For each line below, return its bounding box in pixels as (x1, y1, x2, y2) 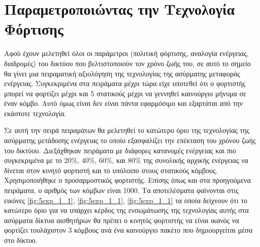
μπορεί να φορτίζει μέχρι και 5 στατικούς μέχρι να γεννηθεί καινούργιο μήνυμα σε (4, 88, 246, 98)
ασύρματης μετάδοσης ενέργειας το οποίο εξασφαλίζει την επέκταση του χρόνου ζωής (4, 135, 256, 146)
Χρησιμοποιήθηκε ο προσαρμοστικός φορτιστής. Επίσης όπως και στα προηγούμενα (4, 175, 251, 185)
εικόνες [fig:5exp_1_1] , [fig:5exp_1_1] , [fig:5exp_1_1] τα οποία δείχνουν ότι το (4, 195, 248, 205)
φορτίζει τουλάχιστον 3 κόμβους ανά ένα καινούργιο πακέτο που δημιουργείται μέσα (4, 225, 252, 235)
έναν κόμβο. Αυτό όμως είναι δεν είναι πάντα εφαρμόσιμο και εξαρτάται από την (4, 98, 243, 108)
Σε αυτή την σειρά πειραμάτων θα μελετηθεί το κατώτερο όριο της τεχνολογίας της (4, 125, 250, 135)
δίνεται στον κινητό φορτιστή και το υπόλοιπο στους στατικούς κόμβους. (4, 164, 218, 175)
